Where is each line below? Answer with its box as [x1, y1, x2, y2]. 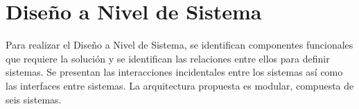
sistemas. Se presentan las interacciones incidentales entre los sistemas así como [6, 65, 343, 79]
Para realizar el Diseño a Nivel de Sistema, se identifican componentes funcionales [6, 37, 353, 52]
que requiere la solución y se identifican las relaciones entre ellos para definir [6, 51, 330, 65]
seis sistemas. [6, 92, 62, 106]
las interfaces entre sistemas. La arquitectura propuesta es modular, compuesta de [6, 78, 354, 92]
